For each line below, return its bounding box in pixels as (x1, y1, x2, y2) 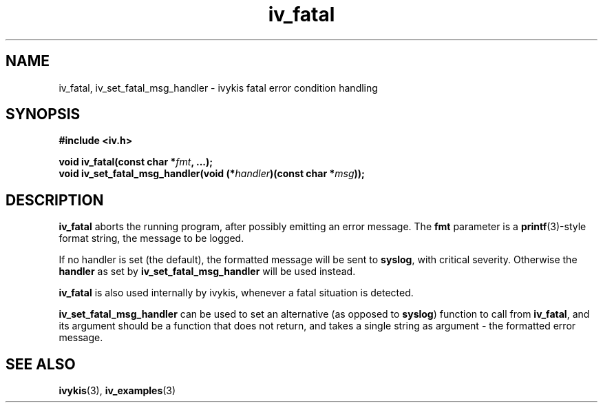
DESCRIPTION (6, 191, 104, 209)
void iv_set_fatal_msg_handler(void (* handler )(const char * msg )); (59, 167, 365, 180)
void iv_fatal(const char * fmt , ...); (59, 156, 213, 168)
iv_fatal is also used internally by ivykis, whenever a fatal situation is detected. (59, 287, 414, 299)
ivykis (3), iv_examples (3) (59, 385, 176, 397)
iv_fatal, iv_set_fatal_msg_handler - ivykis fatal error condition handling (59, 81, 378, 94)
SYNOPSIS (6, 105, 81, 123)
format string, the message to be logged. (59, 232, 244, 245)
